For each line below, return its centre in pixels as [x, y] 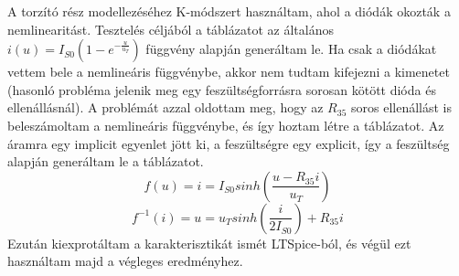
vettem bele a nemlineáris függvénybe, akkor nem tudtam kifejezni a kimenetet [229, 72]
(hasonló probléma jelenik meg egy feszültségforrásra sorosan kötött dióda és [222, 89]
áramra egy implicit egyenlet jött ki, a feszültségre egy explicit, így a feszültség [229, 143]
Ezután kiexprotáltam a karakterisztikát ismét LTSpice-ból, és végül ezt [209, 243]
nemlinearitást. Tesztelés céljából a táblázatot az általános [171, 29]
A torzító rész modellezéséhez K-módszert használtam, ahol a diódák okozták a [229, 11]
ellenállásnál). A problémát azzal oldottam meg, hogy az [165, 107]
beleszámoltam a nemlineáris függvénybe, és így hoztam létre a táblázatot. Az [226, 125]
